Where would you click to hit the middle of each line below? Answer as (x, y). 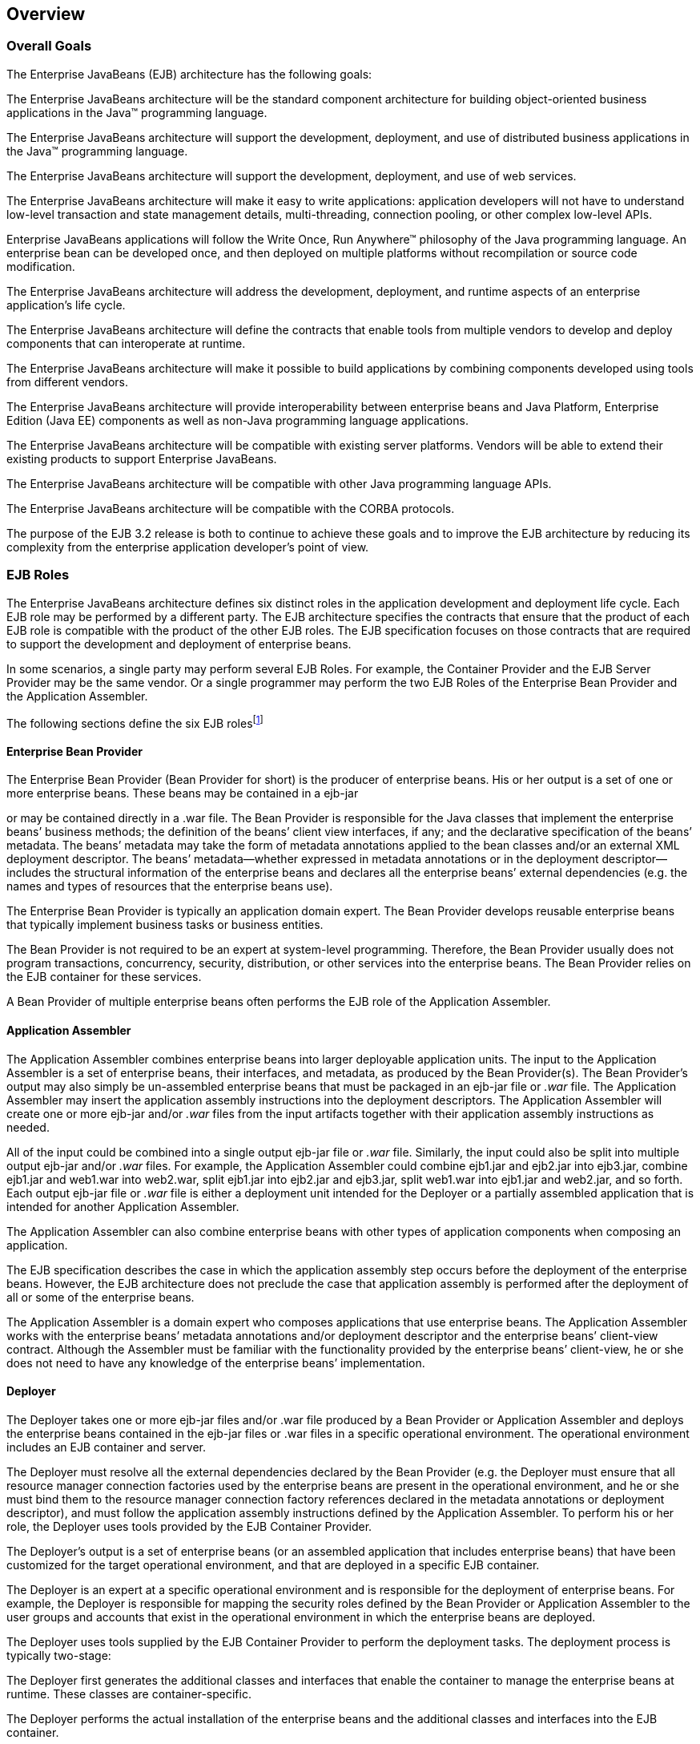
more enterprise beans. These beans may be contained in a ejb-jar (183, 793)
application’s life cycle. (66, 305)
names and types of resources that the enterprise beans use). (170, 886)
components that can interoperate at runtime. (126, 343)
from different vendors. (68, 381)
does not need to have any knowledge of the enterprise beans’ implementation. (216, 1362)
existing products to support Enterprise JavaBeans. (142, 458)
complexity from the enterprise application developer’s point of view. (188, 547)
